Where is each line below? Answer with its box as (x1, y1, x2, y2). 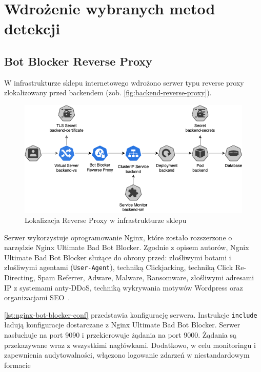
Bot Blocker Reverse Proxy (4, 53, 152, 69)
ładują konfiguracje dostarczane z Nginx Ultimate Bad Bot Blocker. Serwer (4, 319, 240, 330)
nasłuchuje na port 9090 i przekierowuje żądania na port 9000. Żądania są (4, 329, 237, 340)
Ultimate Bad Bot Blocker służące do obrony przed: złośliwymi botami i (4, 252, 231, 262)
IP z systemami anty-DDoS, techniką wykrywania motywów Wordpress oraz (4, 282, 243, 293)
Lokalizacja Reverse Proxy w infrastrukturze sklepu (25, 214, 187, 225)
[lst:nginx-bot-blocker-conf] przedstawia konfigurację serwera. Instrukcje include (4, 309, 257, 320)
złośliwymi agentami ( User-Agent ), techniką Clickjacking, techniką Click (4, 262, 233, 273)
